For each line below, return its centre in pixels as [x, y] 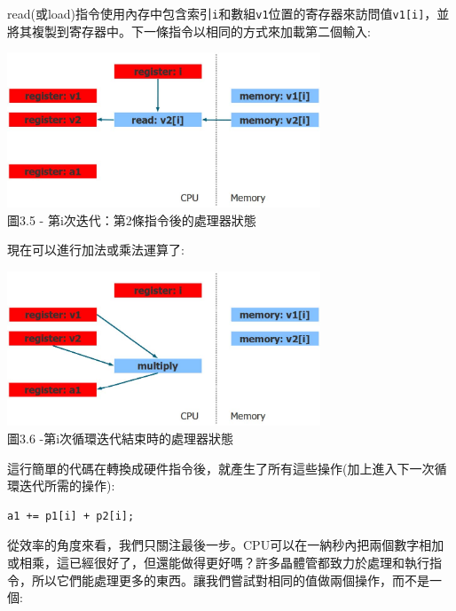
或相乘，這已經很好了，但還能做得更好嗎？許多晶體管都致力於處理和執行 [218, 562]
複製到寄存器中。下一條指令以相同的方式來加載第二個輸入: [201, 31]
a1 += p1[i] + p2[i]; [71, 516]
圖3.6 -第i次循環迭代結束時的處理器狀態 [121, 438]
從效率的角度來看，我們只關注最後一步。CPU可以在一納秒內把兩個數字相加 [226, 545]
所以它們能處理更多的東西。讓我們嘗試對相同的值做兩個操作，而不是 [230, 580]
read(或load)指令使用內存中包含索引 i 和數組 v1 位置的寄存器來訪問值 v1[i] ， [222, 13]
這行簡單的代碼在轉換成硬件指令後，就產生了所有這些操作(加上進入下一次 [221, 468]
